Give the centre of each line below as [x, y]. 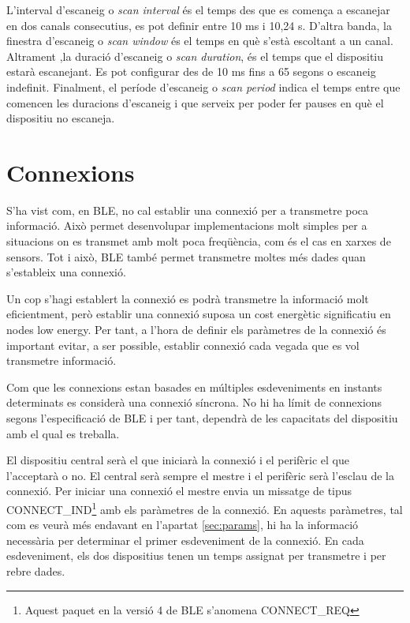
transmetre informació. [61, 360]
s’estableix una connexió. [66, 272]
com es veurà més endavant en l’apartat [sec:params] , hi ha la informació [183, 525]
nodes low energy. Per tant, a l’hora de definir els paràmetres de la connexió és [196, 330]
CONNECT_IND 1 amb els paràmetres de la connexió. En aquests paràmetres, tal [205, 508]
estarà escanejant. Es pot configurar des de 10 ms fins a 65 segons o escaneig [191, 71]
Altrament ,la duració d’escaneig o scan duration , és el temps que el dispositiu [195, 56]
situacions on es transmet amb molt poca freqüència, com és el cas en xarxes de [199, 241]
